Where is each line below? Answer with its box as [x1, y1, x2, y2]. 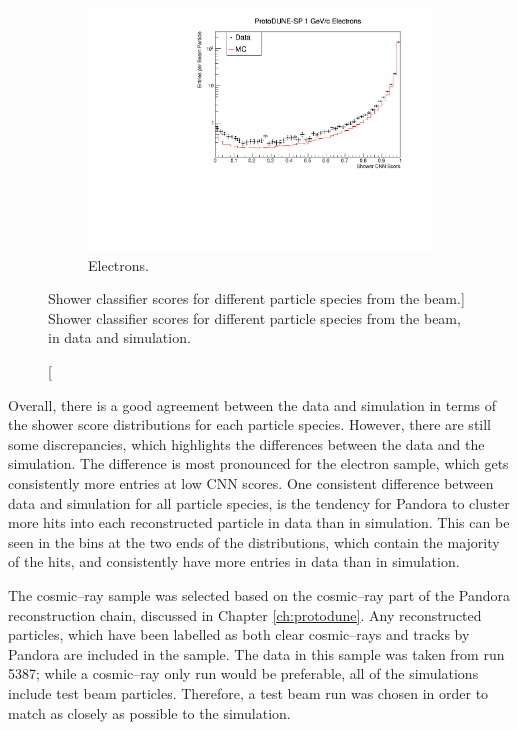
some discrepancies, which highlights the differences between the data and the [8, 433, 485, 454]
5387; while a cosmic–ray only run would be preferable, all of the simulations [8, 663, 479, 684]
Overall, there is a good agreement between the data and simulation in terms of [8, 394, 497, 415]
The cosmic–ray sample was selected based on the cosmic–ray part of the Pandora [8, 585, 511, 606]
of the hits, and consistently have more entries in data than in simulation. [8, 551, 460, 572]
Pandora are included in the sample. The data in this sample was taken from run [8, 643, 505, 664]
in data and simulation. [48, 327, 191, 348]
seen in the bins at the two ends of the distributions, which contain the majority [8, 531, 500, 552]
